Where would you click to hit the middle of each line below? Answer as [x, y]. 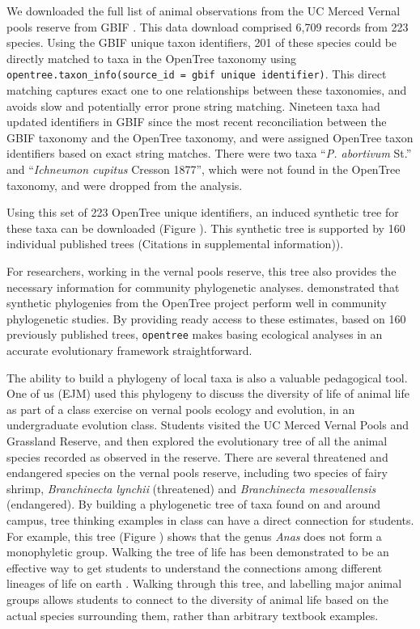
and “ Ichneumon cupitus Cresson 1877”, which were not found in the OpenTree [204, 169]
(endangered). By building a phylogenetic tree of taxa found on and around [193, 504]
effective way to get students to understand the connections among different [195, 567]
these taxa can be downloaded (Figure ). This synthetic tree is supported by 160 [206, 228]
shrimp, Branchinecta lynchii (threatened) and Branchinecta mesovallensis [191, 488]
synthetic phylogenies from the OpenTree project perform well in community [197, 303]
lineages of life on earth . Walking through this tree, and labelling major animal [204, 583]
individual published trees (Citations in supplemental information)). [175, 244]
